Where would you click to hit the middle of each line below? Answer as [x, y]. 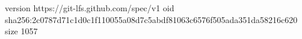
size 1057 [21, 31]
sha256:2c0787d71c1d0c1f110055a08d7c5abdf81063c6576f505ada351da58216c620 [151, 19]
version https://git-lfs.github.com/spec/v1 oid [90, 8]
